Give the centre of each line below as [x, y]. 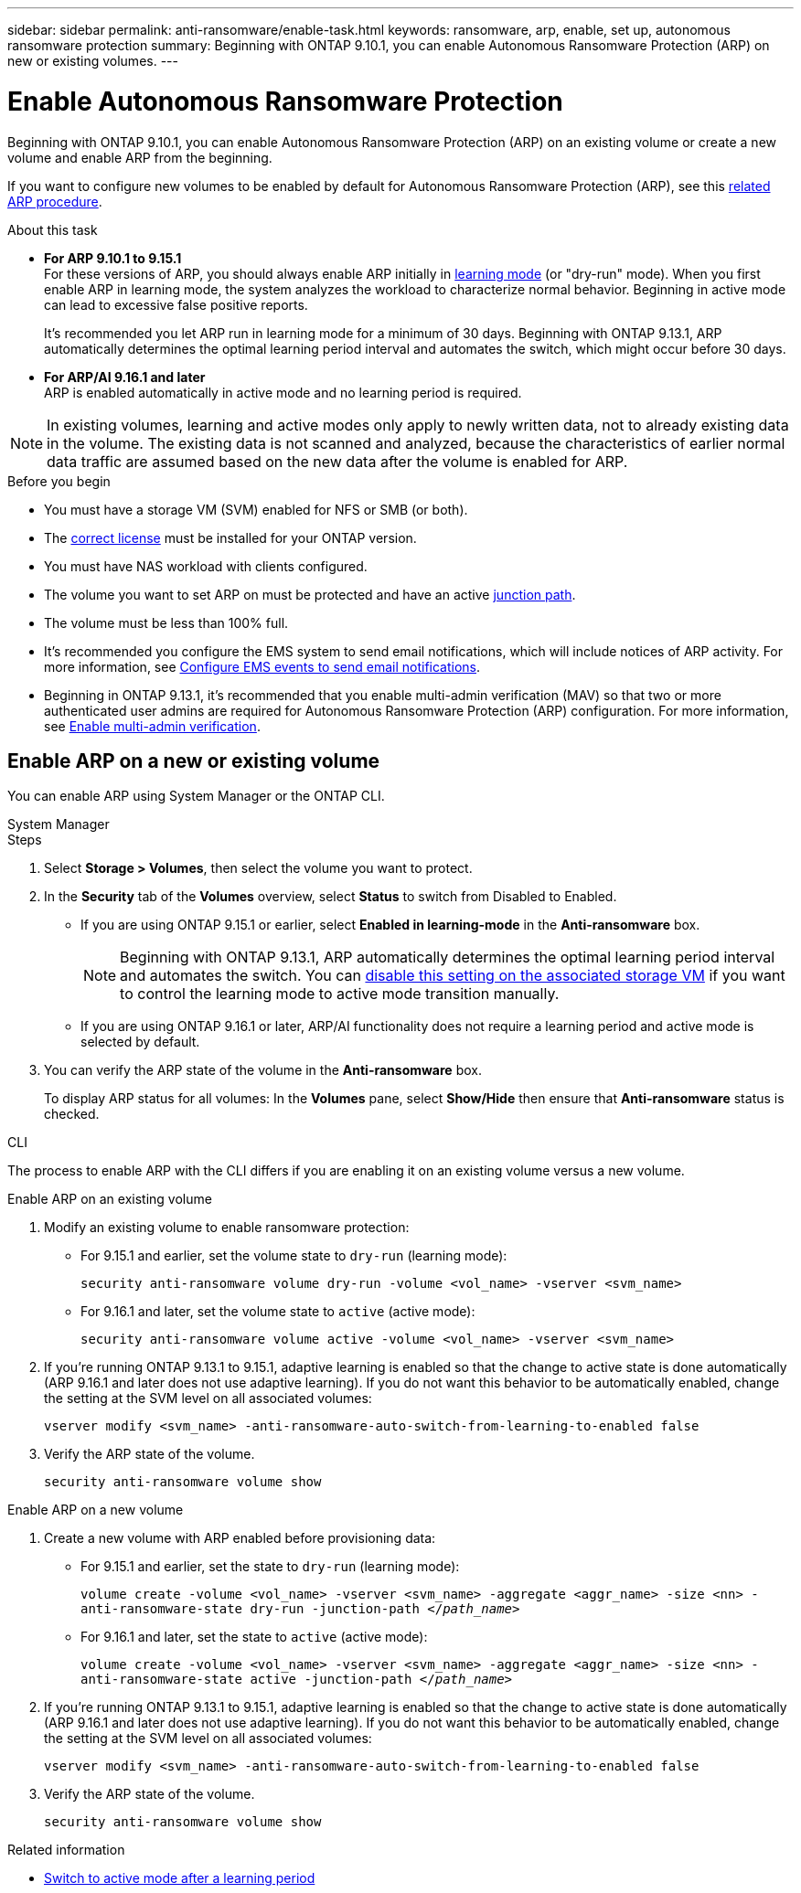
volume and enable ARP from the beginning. [140, 157]
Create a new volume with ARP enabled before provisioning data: [240, 1538]
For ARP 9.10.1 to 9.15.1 [113, 258]
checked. [72, 1114]
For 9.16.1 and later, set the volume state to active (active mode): [278, 1312]
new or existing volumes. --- [93, 61]
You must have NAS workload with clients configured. [206, 566]
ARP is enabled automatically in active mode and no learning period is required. [283, 392]
